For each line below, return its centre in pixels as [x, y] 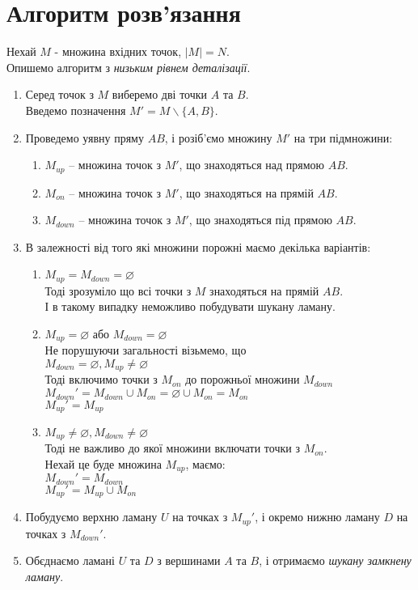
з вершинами [189, 560]
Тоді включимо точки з [101, 379]
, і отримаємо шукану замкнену [335, 560]
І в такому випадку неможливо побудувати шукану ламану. [190, 306]
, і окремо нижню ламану [317, 517]
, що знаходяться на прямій [246, 192]
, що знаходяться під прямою [260, 220]
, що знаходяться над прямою [252, 165]
